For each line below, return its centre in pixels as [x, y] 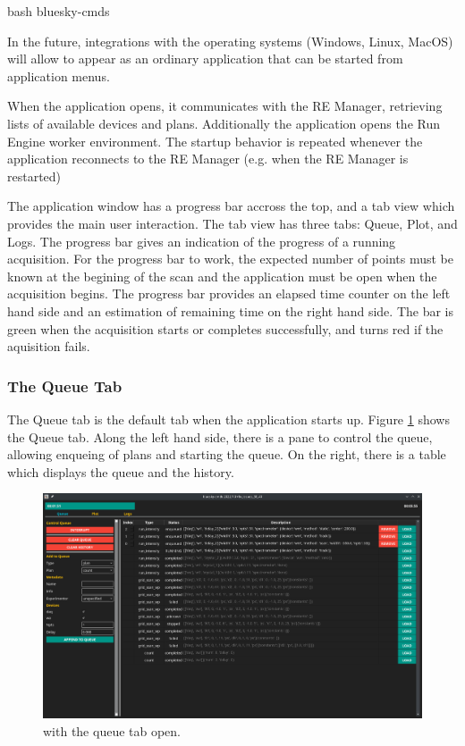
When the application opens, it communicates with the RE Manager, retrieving [225, 106]
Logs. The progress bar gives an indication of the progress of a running [202, 241]
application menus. [59, 75]
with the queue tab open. [112, 730]
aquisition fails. [49, 346]
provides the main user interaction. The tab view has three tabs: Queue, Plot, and [232, 223]
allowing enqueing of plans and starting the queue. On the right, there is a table [227, 454]
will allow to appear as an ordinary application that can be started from [205, 59]
